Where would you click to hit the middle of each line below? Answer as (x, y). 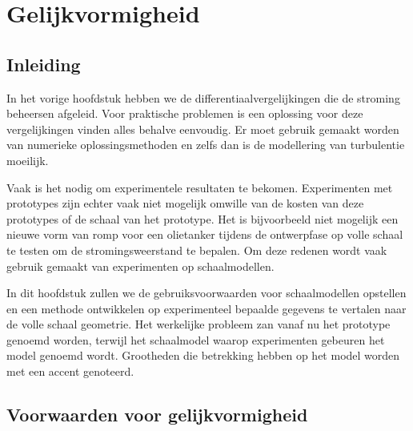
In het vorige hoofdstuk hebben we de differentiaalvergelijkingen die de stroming (203, 97)
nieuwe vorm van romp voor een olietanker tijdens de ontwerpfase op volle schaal (205, 234)
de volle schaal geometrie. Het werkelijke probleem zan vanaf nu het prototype (198, 324)
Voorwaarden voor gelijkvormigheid (157, 415)
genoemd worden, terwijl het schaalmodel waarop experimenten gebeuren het (196, 339)
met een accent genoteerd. (70, 371)
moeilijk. (28, 160)
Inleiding (44, 64)
